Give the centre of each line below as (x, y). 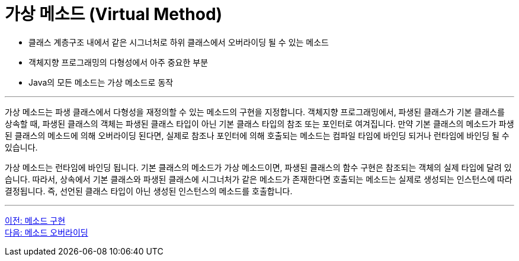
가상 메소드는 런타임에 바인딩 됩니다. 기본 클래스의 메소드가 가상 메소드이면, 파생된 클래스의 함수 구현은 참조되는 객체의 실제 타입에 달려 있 (258, 167)
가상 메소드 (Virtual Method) (114, 14)
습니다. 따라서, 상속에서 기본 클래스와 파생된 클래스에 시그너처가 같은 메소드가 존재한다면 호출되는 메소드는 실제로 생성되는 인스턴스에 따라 (259, 179)
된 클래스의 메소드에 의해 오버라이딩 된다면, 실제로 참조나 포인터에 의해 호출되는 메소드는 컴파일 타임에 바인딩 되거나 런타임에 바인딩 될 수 (257, 135)
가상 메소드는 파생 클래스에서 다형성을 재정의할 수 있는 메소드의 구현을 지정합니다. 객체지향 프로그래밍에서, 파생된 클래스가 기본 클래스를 (255, 112)
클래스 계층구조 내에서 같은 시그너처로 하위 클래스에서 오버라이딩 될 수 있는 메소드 (179, 42)
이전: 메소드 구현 (35, 220)
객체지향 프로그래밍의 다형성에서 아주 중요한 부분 (118, 62)
